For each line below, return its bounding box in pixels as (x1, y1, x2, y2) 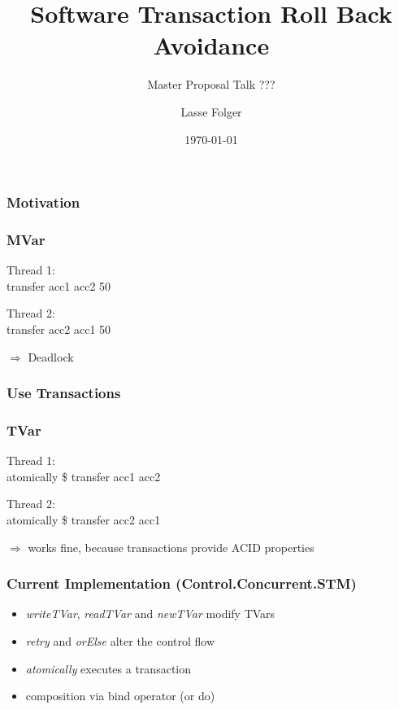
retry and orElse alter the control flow (25, 633, 215, 650)
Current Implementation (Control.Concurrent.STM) (7, 573, 357, 594)
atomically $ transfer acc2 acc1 (7, 511, 161, 528)
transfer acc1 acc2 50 (7, 277, 111, 294)
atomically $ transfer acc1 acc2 (7, 467, 161, 484)
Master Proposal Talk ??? (147, 76, 275, 93)
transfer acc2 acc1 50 (7, 321, 111, 338)
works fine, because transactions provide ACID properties (28, 538, 314, 555)
